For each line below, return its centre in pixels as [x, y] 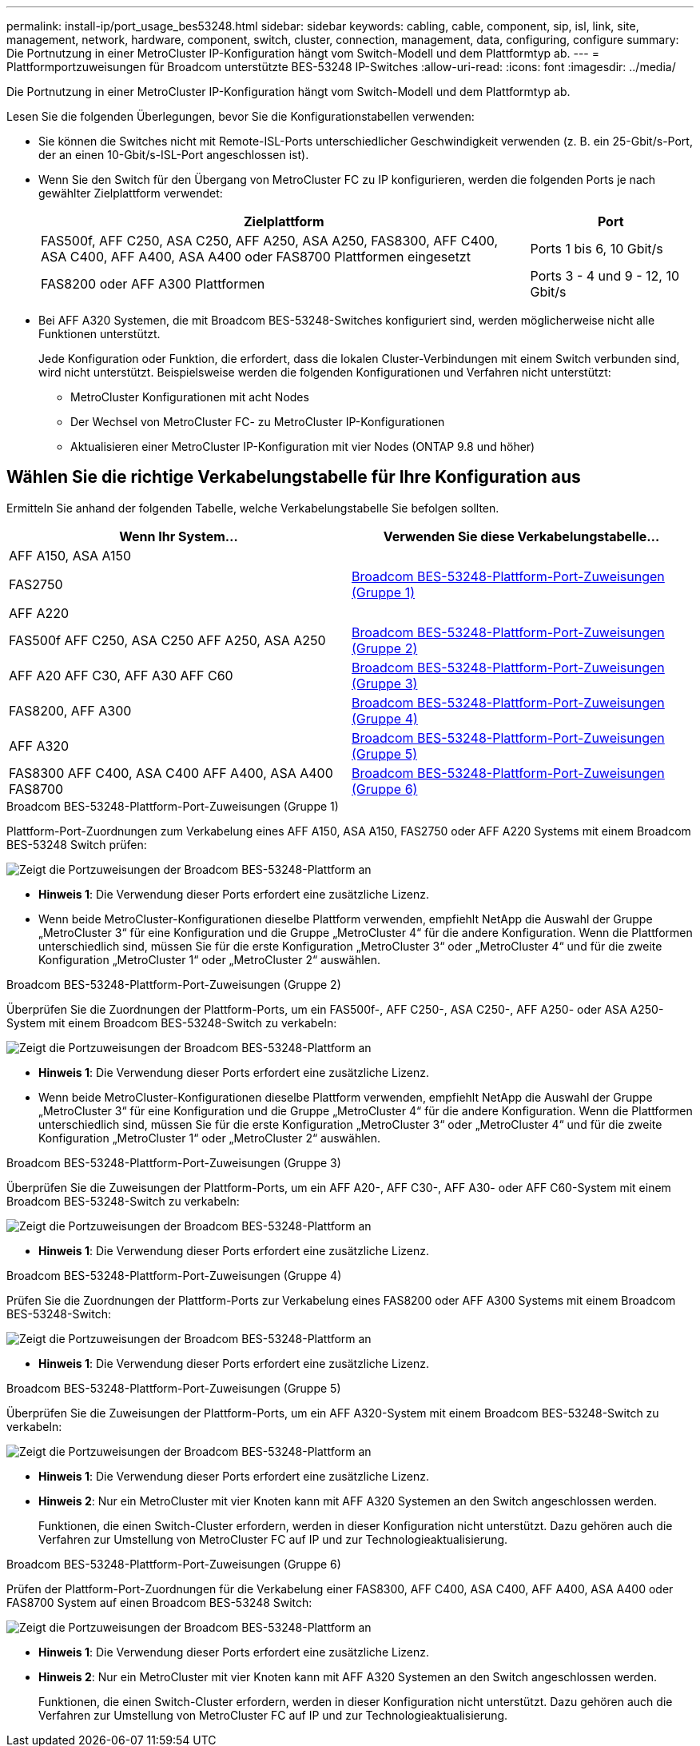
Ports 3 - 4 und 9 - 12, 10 [605, 276]
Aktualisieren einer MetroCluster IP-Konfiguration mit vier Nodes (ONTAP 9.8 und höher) [303, 446]
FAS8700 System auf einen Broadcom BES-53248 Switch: [159, 1602]
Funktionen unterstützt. [99, 334]
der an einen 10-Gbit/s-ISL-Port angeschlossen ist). [174, 155]
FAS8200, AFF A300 [70, 710]
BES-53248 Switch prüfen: [77, 844]
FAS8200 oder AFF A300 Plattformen [153, 284]
